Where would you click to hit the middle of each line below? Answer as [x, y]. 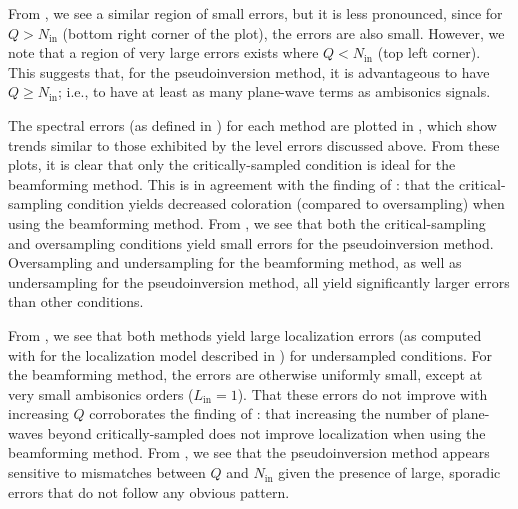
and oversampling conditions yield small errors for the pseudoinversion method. [251, 242]
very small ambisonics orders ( [101, 393]
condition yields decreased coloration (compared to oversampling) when [286, 203]
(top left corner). [429, 52]
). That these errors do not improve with [362, 393]
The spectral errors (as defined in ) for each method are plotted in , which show [252, 124]
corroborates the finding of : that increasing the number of [268, 413]
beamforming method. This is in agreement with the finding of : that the [231, 183]
